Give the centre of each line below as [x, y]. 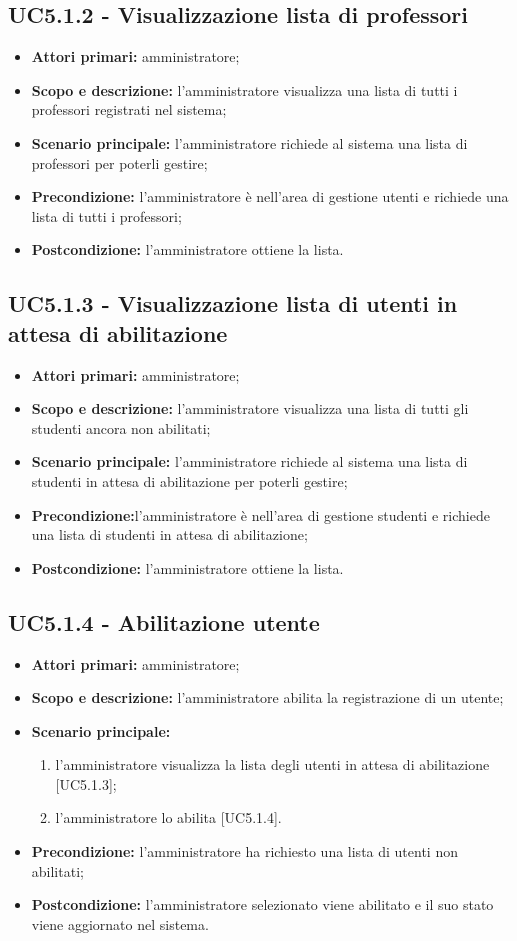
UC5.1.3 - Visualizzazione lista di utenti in [233, 303]
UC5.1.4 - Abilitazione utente [164, 621]
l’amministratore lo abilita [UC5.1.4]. [168, 817]
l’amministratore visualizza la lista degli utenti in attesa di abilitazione [272, 764]
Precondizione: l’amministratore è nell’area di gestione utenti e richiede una [270, 196]
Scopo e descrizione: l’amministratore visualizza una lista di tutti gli [250, 408]
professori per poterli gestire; [119, 162]
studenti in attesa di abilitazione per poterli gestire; [189, 480]
